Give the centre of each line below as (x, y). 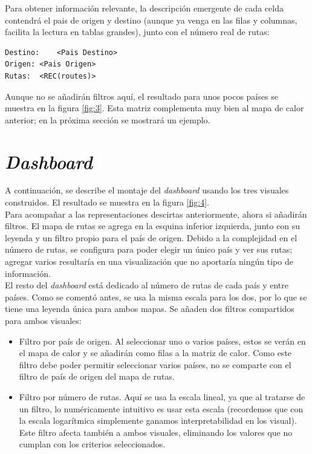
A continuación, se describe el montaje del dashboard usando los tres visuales (147, 190)
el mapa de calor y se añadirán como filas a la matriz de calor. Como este (155, 353)
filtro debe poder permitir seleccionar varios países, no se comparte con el (155, 364)
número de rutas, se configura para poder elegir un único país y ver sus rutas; (149, 249)
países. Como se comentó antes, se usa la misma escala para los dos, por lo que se (156, 297)
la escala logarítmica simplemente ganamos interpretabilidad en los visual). (158, 420)
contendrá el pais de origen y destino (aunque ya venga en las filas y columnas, (151, 20)
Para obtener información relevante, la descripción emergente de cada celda (144, 8)
